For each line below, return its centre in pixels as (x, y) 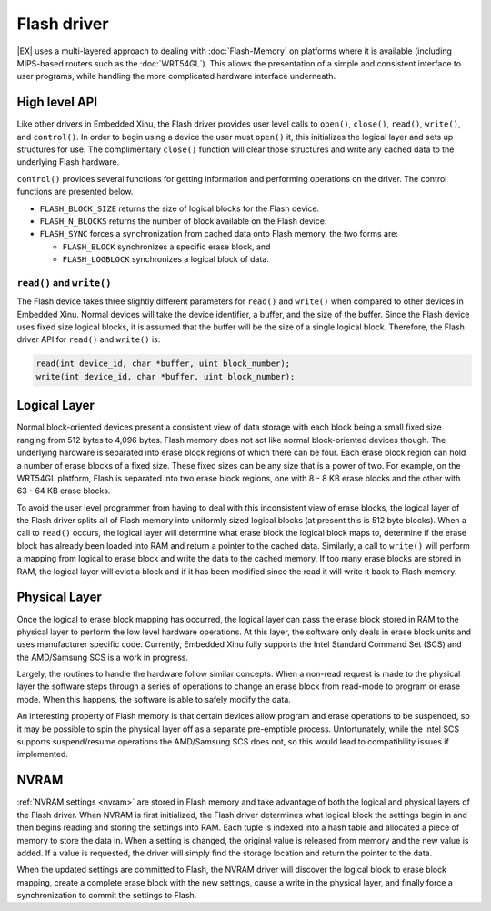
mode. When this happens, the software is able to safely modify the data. (154, 699)
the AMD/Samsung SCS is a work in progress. (102, 657)
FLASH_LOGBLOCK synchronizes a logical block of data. (166, 259)
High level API (57, 102)
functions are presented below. (75, 192)
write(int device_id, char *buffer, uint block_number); (165, 376)
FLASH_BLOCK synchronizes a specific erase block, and (166, 247)
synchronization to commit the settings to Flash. (107, 896)
